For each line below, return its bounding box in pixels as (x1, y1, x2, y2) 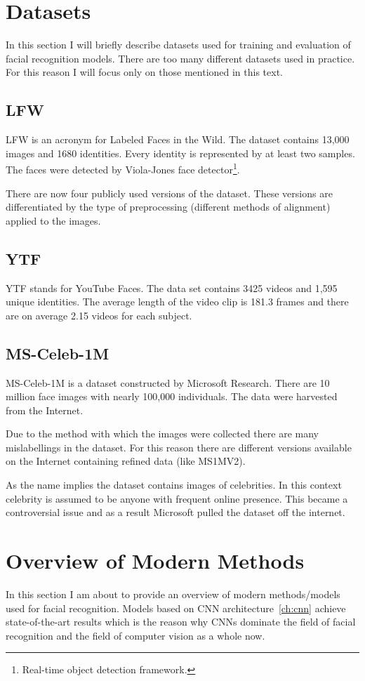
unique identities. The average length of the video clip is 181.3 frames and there (6, 294, 349, 309)
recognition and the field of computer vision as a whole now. (6, 628, 265, 642)
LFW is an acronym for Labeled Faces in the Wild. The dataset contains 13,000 (6, 132, 350, 147)
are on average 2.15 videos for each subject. (6, 308, 192, 322)
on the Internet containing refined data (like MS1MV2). (6, 454, 246, 468)
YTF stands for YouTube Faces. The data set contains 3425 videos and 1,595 (6, 280, 338, 295)
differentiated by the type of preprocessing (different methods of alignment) (6, 199, 331, 214)
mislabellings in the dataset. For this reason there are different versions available (6, 439, 352, 454)
